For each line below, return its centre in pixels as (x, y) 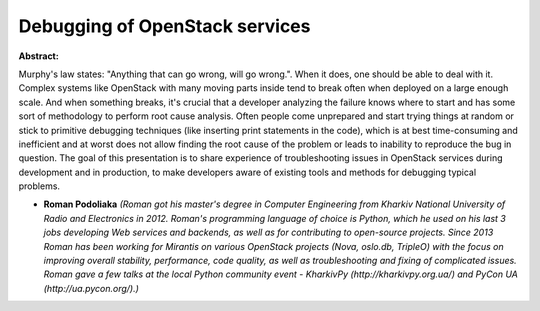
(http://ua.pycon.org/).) (91, 288)
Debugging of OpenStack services (164, 26)
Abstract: (38, 56)
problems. (39, 186)
